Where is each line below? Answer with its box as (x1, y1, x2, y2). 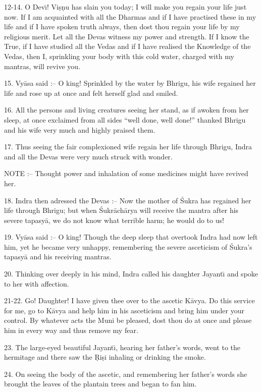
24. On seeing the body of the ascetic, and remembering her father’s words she (4, 368, 247, 379)
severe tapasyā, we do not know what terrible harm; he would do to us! (4, 214, 224, 225)
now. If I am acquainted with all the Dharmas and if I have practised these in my (4, 11, 256, 22)
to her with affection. (4, 278, 69, 289)
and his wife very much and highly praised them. (4, 124, 155, 135)
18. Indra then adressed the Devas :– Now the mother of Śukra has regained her (4, 195, 251, 205)
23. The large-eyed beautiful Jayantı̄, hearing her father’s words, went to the (4, 342, 240, 352)
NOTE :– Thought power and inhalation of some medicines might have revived (4, 168, 248, 179)
